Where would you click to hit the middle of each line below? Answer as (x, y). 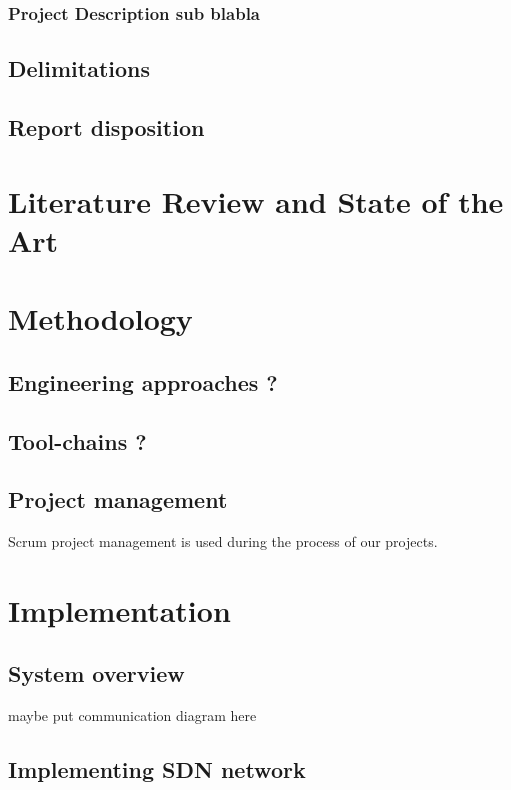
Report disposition (106, 127)
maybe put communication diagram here (132, 715)
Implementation (119, 609)
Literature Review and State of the (256, 200)
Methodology (100, 318)
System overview (96, 673)
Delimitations (79, 68)
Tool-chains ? (77, 440)
